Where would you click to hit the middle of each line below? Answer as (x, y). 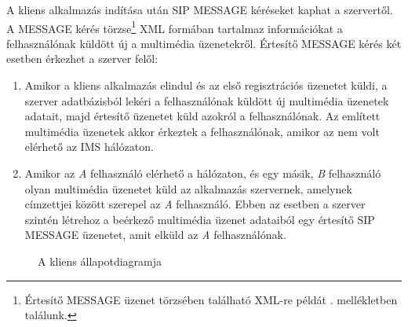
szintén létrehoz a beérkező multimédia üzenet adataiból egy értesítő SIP (200, 219)
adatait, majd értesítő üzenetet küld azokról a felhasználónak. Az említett (202, 116)
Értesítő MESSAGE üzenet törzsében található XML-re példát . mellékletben (211, 299)
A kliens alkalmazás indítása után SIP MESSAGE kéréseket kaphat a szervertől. (200, 9)
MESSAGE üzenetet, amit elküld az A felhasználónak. (155, 235)
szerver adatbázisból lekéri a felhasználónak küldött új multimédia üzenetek (207, 100)
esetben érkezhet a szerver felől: (82, 59)
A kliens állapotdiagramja (100, 261)
